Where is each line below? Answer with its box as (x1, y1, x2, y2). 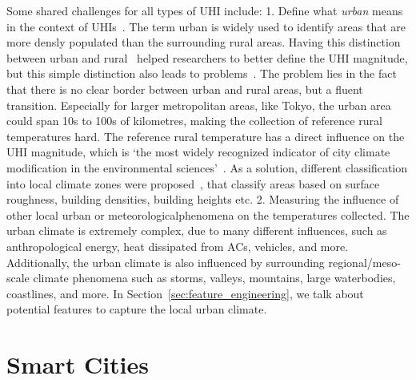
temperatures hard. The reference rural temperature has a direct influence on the (6, 127, 405, 144)
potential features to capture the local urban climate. (6, 301, 267, 317)
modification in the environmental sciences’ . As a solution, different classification (6, 159, 408, 176)
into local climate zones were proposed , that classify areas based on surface (6, 175, 380, 192)
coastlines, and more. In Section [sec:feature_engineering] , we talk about (6, 285, 364, 301)
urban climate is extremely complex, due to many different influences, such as (6, 222, 387, 239)
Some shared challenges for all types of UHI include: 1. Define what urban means (6, 2, 403, 18)
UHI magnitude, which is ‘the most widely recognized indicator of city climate (6, 144, 390, 160)
